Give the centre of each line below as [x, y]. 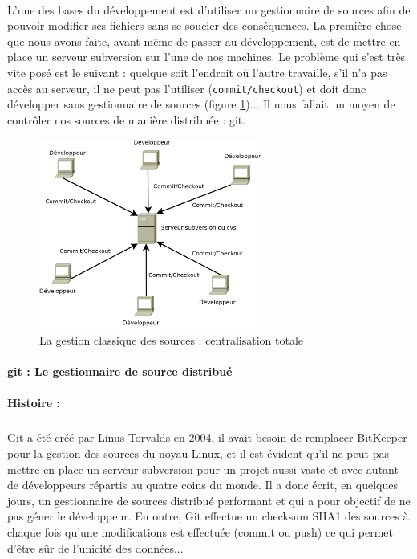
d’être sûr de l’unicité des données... [95, 547]
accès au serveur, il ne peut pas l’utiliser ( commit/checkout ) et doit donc [187, 88]
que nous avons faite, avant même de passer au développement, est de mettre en [204, 41]
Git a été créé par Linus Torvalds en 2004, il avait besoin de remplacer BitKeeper [207, 437]
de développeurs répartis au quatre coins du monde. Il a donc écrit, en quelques [203, 485]
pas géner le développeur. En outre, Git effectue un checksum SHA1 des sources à [208, 516]
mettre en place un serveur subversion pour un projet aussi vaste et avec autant [203, 469]
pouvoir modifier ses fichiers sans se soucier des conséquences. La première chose [204, 25]
